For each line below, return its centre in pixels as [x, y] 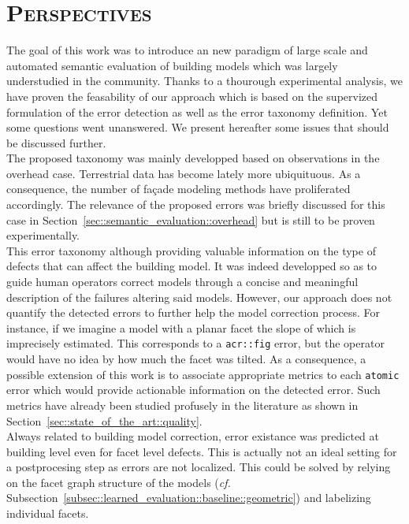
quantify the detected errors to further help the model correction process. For [193, 312]
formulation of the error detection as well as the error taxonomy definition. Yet [197, 111]
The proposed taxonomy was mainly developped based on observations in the [193, 158]
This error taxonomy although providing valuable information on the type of [191, 250]
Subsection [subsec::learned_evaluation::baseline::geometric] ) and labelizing [189, 498]
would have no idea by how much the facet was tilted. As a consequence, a [186, 359]
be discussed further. [56, 142]
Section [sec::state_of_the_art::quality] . [104, 420]
